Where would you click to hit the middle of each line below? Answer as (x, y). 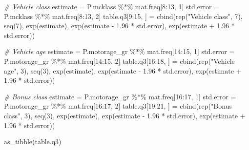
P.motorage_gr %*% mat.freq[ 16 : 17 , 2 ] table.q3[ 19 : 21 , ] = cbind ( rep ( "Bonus (118, 106)
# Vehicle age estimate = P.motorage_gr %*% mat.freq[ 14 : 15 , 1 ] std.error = (119, 51)
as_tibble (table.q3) (33, 141)
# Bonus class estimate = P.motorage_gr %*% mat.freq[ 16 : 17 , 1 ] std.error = (120, 96)
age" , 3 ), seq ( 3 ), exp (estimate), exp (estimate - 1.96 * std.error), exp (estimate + (123, 70)
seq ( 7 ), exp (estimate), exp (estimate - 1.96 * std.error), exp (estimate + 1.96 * (119, 26)
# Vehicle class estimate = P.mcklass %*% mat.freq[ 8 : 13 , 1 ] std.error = (112, 6)
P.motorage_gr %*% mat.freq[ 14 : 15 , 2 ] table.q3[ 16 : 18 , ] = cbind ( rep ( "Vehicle (119, 61)
